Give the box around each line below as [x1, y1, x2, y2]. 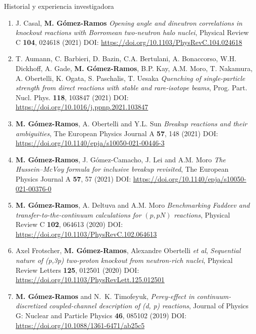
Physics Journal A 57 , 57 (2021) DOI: [15, 173, 131, 184]
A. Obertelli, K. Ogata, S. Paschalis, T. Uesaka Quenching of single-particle [15, 73, 245, 83]
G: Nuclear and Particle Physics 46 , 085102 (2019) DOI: [15, 310, 186, 321]
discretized [15, 300, 47, 311]
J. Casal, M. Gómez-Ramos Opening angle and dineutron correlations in [15, 17, 243, 28]
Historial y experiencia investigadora [4, 1, 114, 11]
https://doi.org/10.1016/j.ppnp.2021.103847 [15, 102, 148, 112]
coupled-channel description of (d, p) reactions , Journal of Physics [49, 300, 249, 311]
